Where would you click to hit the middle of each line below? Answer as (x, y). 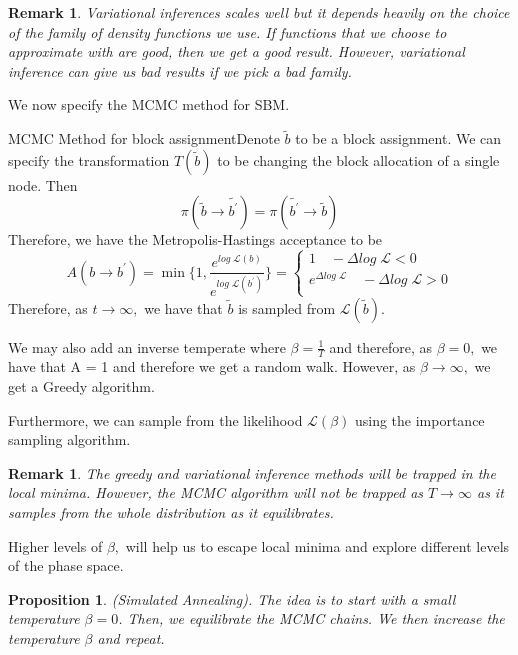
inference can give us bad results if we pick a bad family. (180, 70)
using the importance (419, 419)
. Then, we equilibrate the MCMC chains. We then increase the (311, 618)
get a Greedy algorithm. (81, 386)
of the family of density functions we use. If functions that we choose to (227, 31)
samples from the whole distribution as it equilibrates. (171, 512)
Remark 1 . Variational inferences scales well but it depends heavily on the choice (259, 12)
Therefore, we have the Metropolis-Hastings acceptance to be (195, 239)
